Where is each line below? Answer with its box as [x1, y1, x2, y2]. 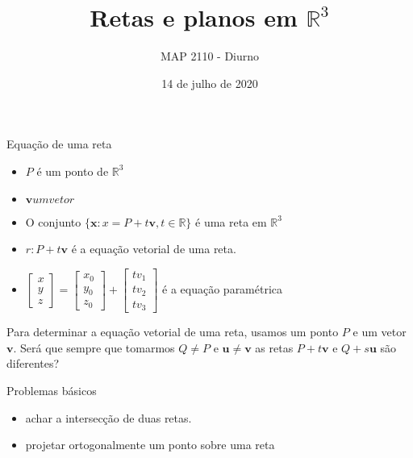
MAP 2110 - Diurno [160, 48, 260, 65]
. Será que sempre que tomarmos [13, 339, 175, 356]
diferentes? [6, 355, 60, 372]
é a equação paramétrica [162, 280, 283, 297]
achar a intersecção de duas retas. [25, 409, 192, 426]
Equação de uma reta [6, 135, 112, 152]
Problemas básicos [6, 381, 97, 398]
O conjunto [25, 213, 81, 230]
